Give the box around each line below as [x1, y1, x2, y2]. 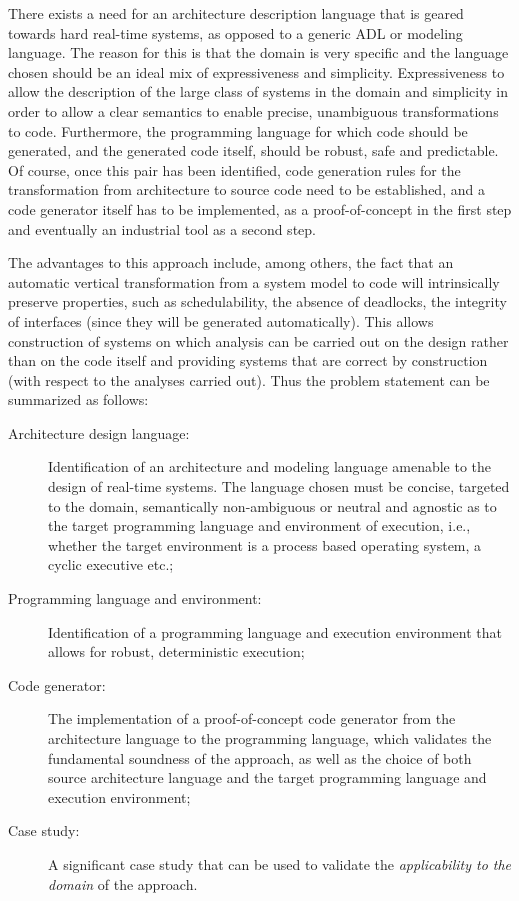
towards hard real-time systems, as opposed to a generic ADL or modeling [8, 22, 463, 43]
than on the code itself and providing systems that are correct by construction [8, 350, 488, 371]
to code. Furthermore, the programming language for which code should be [8, 120, 468, 141]
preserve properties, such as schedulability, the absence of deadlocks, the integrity [8, 291, 507, 312]
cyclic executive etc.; [48, 554, 174, 575]
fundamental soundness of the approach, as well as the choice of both [48, 747, 472, 768]
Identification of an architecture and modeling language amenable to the [48, 456, 492, 477]
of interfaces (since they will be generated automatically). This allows [8, 310, 434, 331]
